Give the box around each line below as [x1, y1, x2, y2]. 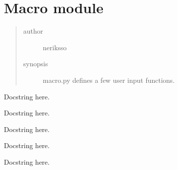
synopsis [23, 58, 48, 69]
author [23, 26, 43, 36]
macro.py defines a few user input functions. [42, 75, 175, 85]
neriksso [42, 42, 67, 52]
